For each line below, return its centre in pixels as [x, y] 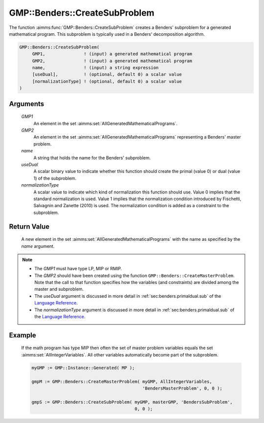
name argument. [38, 246]
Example [22, 335]
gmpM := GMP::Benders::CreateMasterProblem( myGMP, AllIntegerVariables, [122, 381]
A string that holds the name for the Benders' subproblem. [92, 158]
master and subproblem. [59, 289]
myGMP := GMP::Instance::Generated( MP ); [83, 368]
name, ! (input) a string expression [95, 68]
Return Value [29, 226]
